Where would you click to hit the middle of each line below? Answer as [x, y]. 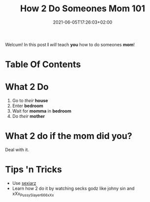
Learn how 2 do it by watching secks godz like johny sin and [73, 188]
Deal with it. [17, 150]
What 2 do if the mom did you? [69, 136]
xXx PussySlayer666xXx [33, 194]
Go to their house [30, 101]
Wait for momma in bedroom [42, 111]
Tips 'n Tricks [34, 170]
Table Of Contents [43, 65]
